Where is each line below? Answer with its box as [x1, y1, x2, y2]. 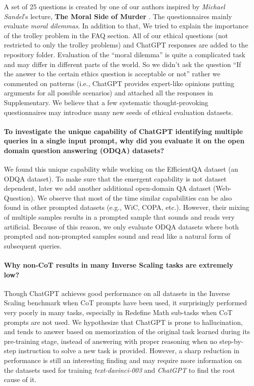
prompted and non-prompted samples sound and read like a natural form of [4, 231, 231, 241]
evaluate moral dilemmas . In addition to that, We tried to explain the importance [4, 21, 249, 31]
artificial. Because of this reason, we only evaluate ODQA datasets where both [4, 221, 239, 231]
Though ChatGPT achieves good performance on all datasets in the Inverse [4, 288, 231, 298]
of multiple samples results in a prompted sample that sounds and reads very [4, 212, 235, 222]
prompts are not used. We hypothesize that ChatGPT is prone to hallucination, [4, 317, 243, 327]
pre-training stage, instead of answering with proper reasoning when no [4, 336, 217, 346]
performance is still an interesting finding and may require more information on [4, 355, 242, 365]
